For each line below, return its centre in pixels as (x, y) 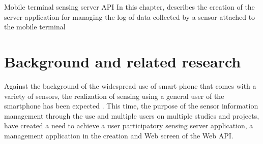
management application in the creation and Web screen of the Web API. (119, 135)
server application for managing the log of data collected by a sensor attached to (130, 16)
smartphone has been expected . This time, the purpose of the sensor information (131, 106)
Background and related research (123, 61)
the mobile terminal (35, 27)
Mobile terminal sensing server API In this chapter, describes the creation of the (129, 7)
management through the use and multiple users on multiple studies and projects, (132, 115)
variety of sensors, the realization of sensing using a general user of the (114, 96)
